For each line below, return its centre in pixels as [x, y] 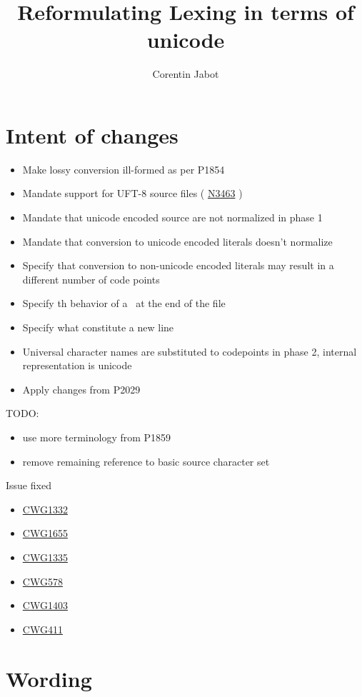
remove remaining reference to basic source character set [146, 461]
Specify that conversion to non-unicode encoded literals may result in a [178, 265]
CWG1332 [45, 509]
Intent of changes [92, 135]
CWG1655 [45, 533]
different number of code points [91, 279]
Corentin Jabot [186, 74]
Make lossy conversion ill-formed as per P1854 [124, 169]
